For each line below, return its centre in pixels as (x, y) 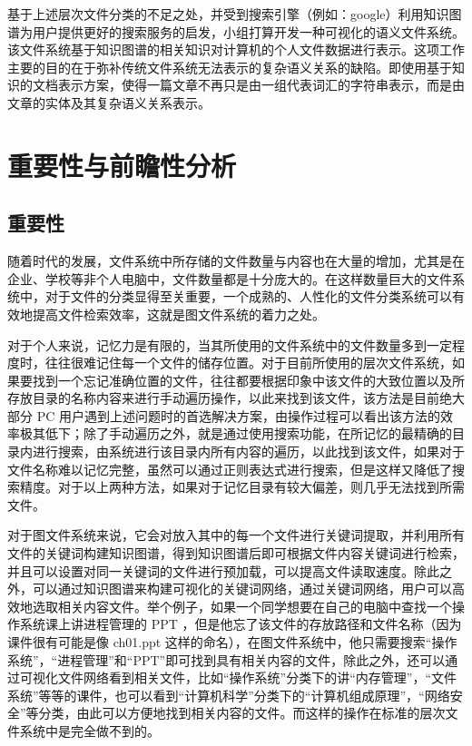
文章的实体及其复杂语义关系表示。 (109, 102)
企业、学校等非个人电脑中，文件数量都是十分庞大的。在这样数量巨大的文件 (230, 278)
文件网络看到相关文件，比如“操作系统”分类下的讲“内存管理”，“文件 (257, 677)
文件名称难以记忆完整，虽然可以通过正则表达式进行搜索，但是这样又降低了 (230, 469)
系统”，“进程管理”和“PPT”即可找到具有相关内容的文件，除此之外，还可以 (226, 659)
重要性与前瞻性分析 (122, 165)
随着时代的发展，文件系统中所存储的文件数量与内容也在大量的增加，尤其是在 (236, 261)
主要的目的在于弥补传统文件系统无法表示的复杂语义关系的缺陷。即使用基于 (230, 67)
